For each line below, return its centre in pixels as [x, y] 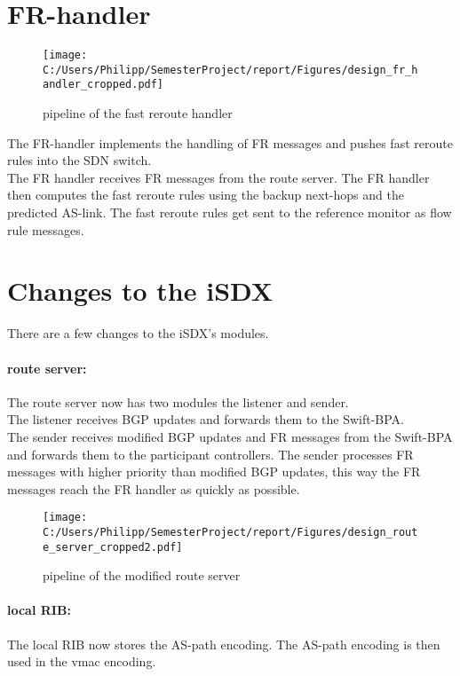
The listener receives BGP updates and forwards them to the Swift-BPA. [206, 419]
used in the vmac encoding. [82, 661]
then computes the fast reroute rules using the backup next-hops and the [206, 195]
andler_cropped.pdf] [103, 85]
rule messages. [46, 229]
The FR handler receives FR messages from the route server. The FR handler [218, 177]
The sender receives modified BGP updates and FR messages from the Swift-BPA [230, 436]
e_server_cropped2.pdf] [113, 547]
